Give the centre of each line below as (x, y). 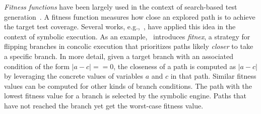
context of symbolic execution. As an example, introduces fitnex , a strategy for (127, 36)
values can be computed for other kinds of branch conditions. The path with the (128, 85)
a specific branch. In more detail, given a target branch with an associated (119, 56)
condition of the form (37, 66)
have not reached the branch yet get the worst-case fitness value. (104, 105)
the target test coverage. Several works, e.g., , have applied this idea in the (120, 26)
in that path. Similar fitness (213, 76)
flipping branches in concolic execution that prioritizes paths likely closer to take (129, 46)
